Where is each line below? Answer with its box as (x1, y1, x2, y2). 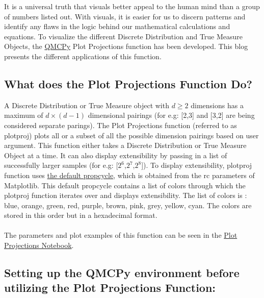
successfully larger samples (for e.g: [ (4, 160, 118, 170)
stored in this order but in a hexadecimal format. (4, 210, 157, 220)
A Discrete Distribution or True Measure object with (4, 100, 169, 110)
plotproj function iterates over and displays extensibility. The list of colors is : (4, 190, 247, 201)
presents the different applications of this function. (4, 51, 162, 61)
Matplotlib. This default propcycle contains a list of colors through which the (4, 180, 246, 190)
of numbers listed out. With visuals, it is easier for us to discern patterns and (4, 11, 246, 21)
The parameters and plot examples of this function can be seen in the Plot (4, 230, 237, 240)
